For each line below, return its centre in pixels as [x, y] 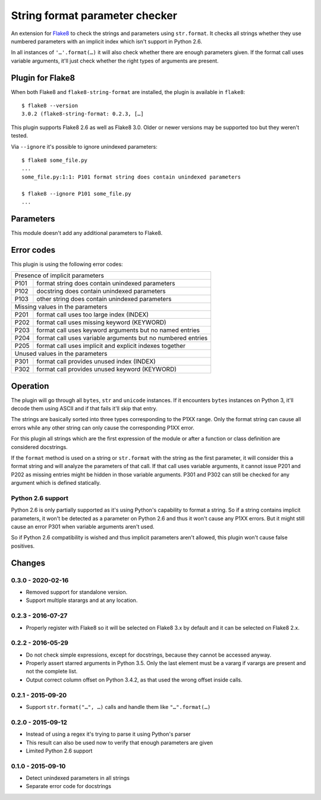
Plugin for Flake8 [43, 78]
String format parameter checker [94, 15]
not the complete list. [52, 672]
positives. [23, 546]
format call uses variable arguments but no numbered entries [122, 338]
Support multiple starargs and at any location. [82, 600]
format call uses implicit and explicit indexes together [111, 346]
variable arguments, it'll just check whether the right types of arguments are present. [115, 61]
